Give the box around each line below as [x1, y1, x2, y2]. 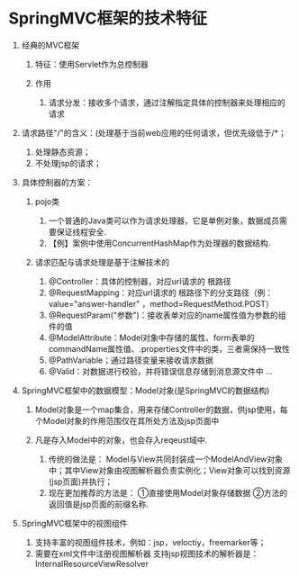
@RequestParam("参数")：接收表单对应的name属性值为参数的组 [48, 310, 286, 320]
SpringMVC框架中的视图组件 [21, 517, 128, 528]
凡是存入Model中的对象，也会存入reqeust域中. [34, 434, 208, 445]
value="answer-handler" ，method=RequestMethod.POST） [48, 298, 274, 309]
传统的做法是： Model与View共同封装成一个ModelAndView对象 [48, 454, 283, 464]
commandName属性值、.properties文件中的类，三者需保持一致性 [48, 343, 290, 354]
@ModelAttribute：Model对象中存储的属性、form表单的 [48, 332, 255, 343]
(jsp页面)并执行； [48, 476, 113, 487]
